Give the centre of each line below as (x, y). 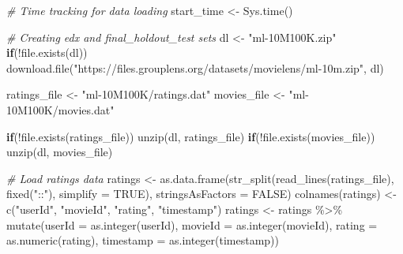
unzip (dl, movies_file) (60, 152)
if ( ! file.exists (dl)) (47, 52)
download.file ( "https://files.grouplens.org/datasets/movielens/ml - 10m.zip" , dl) (195, 67)
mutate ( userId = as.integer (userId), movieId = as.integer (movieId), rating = (192, 224)
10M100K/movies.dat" (60, 109)
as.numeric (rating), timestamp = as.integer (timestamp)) (143, 240)
